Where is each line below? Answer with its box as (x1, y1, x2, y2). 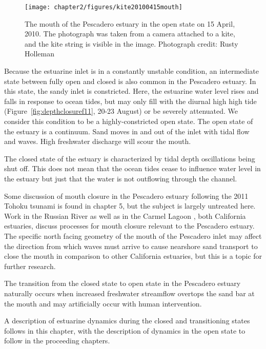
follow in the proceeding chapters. (4, 335, 110, 346)
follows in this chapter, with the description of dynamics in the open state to (4, 325, 245, 336)
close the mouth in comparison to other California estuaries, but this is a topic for (4, 251, 262, 261)
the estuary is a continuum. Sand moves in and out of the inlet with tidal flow (4, 126, 250, 136)
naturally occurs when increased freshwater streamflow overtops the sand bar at (4, 288, 255, 298)
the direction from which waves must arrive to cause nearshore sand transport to (4, 240, 258, 251)
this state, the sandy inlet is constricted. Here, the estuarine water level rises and (4, 86, 259, 96)
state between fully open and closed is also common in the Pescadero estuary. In (4, 75, 256, 86)
